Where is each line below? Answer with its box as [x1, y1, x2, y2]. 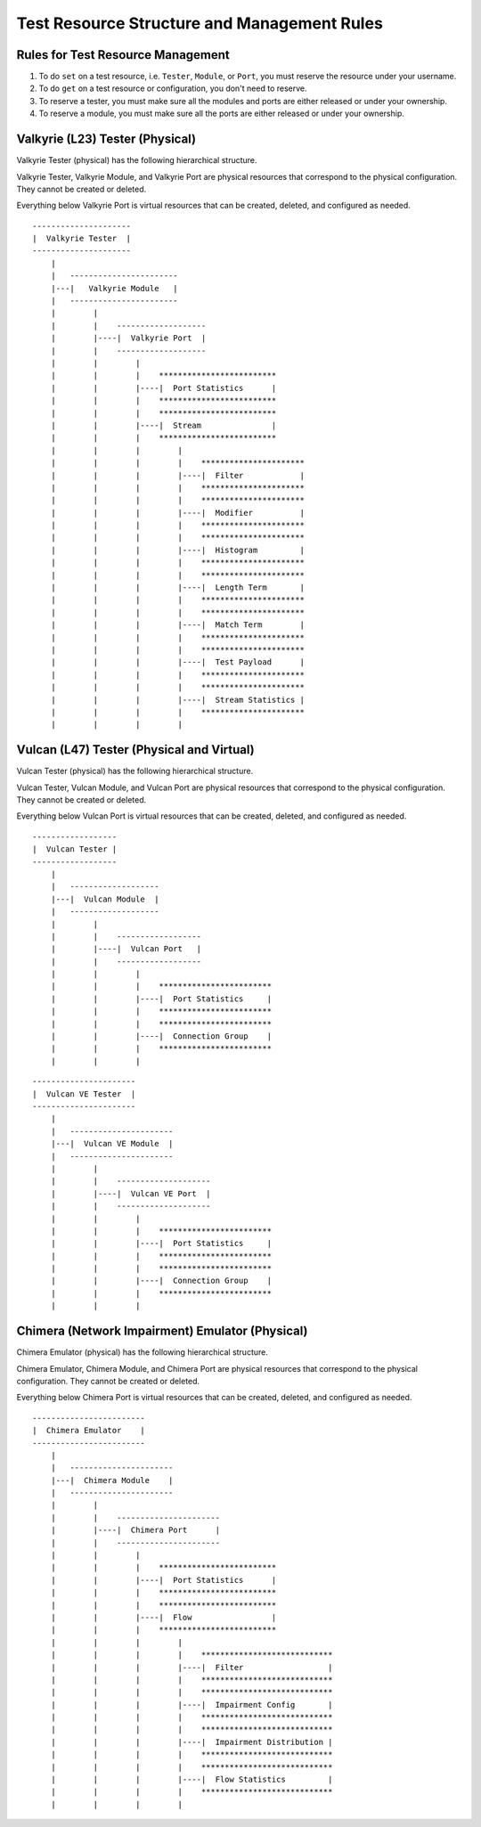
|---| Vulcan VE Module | [50, 1138, 174, 1149]
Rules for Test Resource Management [16, 47, 231, 62]
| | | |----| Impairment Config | [50, 1700, 333, 1709]
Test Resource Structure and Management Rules [16, 13, 383, 33]
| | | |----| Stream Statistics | [50, 695, 305, 705]
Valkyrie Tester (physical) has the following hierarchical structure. [16, 155, 257, 166]
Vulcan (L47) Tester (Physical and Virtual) [16, 742, 256, 757]
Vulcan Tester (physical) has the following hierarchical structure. [16, 766, 254, 777]
